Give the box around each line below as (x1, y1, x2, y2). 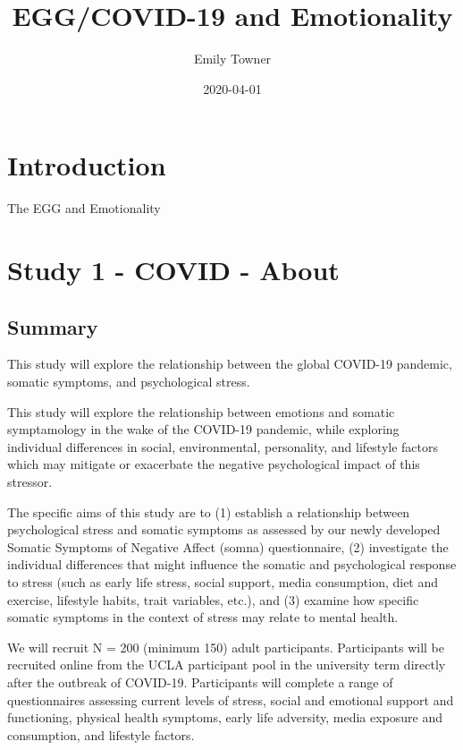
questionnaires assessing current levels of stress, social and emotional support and (7, 690, 454, 709)
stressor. (7, 472, 53, 490)
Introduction (7, 147, 166, 183)
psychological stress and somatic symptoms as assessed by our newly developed (7, 520, 441, 539)
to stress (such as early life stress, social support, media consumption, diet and (7, 572, 439, 591)
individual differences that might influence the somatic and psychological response (7, 555, 457, 574)
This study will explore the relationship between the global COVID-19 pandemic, (7, 354, 452, 373)
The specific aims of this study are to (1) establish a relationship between (7, 502, 410, 521)
